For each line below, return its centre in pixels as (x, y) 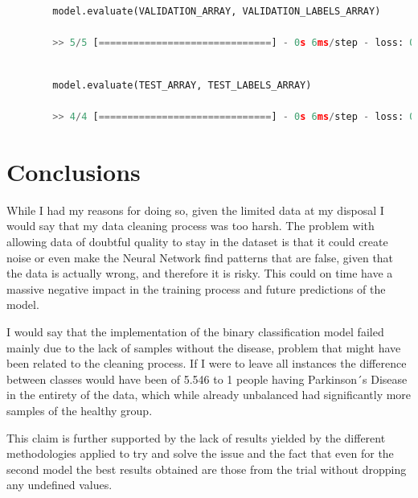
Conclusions (74, 171)
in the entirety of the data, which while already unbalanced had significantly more (209, 395)
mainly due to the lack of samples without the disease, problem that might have (204, 347)
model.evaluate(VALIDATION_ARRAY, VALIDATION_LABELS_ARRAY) (217, 11)
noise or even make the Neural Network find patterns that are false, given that (200, 257)
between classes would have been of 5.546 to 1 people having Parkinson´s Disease (207, 379)
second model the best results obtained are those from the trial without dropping (207, 469)
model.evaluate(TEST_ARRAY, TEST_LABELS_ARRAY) (182, 85)
